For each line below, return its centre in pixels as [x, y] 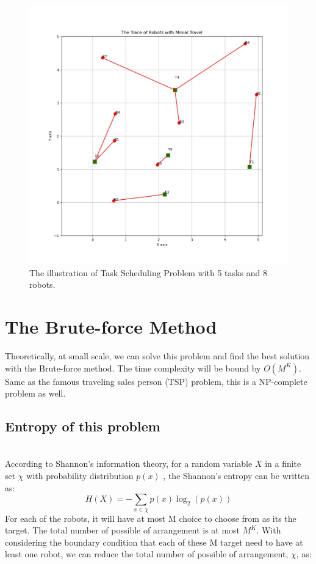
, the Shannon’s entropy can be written [236, 476]
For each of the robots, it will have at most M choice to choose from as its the [151, 518]
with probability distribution [80, 476]
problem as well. [35, 393]
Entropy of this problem [83, 426]
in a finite [283, 463]
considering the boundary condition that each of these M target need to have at [154, 542]
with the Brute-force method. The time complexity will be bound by [133, 368]
